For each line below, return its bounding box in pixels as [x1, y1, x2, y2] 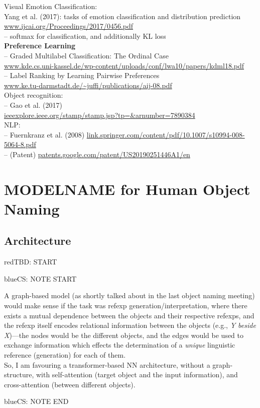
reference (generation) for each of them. [4, 350, 126, 360]
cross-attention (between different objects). [4, 379, 136, 389]
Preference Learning [4, 40, 76, 51]
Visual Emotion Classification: [4, 1, 97, 11]
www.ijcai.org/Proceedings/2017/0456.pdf [4, 21, 134, 31]
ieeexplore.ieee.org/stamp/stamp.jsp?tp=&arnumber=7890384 [4, 109, 195, 120]
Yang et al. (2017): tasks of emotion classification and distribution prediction [4, 11, 241, 21]
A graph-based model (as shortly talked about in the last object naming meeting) [4, 290, 255, 301]
